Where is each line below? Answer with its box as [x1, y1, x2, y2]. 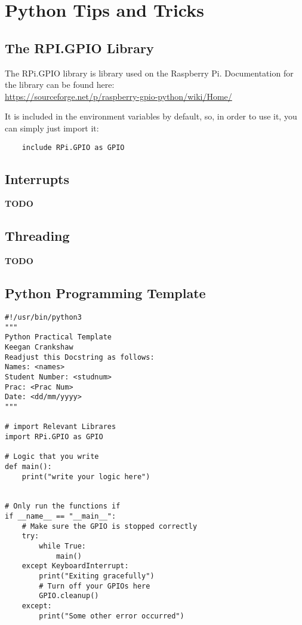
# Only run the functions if [5, 502, 121, 511]
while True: [39, 542, 87, 551]
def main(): [5, 462, 52, 471]
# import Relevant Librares [5, 422, 116, 431]
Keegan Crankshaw [5, 342, 73, 351]
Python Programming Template [5, 284, 206, 302]
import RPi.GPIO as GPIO [5, 432, 103, 441]
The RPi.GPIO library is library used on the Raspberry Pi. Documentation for [5, 66, 294, 79]
